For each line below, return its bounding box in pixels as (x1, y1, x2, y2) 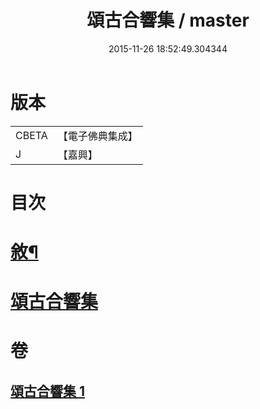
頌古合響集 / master (86, 9, 250, 32)
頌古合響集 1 (10, 382, 86, 400)
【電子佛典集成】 (57, 129, 138, 143)
